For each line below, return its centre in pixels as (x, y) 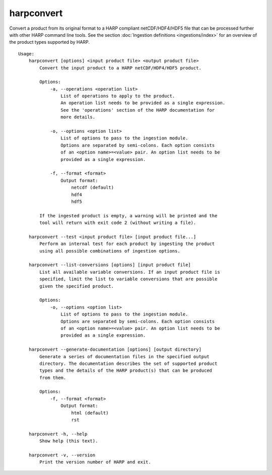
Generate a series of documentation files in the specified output (124, 357)
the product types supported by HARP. (50, 42)
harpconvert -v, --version (62, 455)
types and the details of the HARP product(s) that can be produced (126, 371)
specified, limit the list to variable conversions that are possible (128, 279)
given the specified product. (77, 286)
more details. (78, 117)
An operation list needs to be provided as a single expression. (143, 103)
